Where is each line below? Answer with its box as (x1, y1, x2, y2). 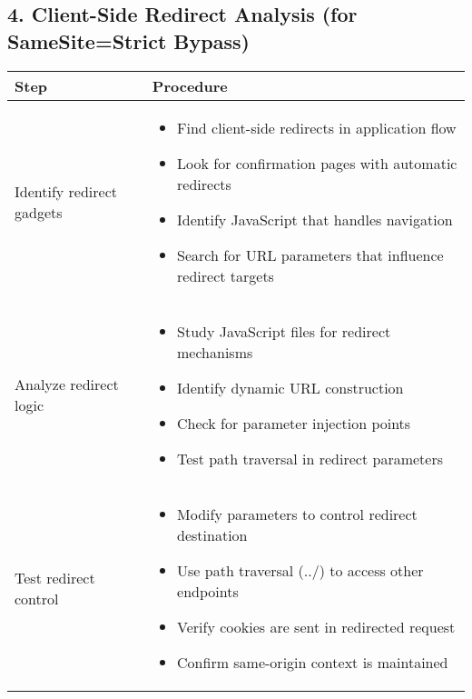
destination (177, 524, 248, 545)
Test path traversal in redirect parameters (177, 447, 443, 469)
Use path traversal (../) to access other (177, 559, 424, 581)
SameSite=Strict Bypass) (7, 26, 250, 55)
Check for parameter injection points (177, 412, 411, 434)
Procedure (152, 75, 228, 96)
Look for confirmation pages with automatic (177, 152, 457, 174)
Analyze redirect (15, 374, 119, 395)
